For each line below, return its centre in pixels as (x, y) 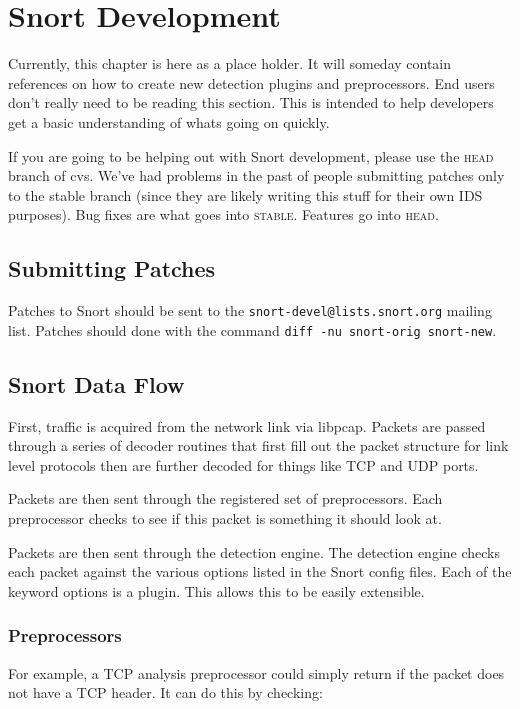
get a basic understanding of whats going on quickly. (169, 121)
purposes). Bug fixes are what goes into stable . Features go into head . (223, 214)
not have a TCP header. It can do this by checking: (165, 692)
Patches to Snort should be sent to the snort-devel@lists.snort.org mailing (250, 310)
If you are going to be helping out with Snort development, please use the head (251, 155)
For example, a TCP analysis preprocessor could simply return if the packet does (256, 672)
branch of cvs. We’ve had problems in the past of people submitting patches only (256, 175)
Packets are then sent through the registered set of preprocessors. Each (225, 498)
